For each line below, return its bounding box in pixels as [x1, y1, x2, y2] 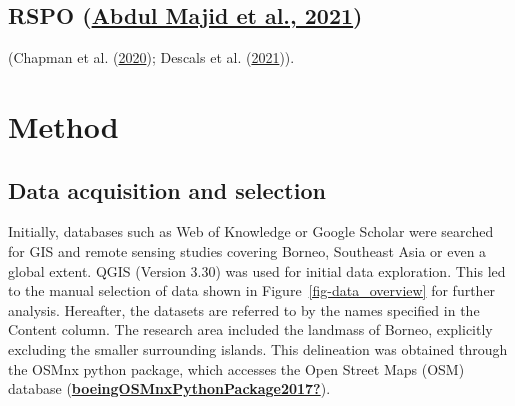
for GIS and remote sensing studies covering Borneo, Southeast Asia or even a [8, 240, 487, 261]
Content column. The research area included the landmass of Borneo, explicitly [8, 319, 493, 340]
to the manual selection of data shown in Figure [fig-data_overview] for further [8, 280, 496, 301]
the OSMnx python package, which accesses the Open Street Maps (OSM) [8, 358, 465, 379]
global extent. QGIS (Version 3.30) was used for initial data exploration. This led [8, 260, 506, 281]
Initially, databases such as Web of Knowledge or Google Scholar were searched [8, 221, 494, 242]
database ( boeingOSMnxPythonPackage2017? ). [8, 378, 331, 399]
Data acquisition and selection [8, 174, 326, 205]
